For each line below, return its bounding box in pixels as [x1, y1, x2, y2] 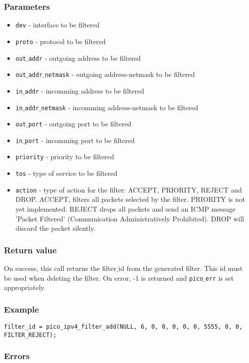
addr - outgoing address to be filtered [28, 52, 141, 63]
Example [4, 303, 39, 315]
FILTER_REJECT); [4, 331, 57, 339]
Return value [4, 243, 57, 256]
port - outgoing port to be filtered [28, 119, 131, 129]
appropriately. [4, 282, 46, 292]
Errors [4, 350, 30, 362]
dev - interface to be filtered [15, 20, 100, 30]
